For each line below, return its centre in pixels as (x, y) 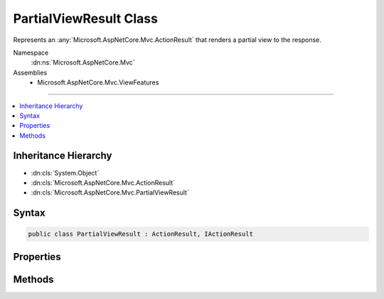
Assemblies (30, 72)
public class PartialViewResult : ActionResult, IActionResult (141, 234)
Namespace (31, 53)
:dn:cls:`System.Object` (65, 173)
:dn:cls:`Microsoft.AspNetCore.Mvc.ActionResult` (103, 183)
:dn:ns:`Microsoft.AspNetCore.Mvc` (83, 62)
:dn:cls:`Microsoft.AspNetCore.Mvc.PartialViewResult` (110, 192)
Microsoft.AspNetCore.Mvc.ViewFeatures (98, 82)
